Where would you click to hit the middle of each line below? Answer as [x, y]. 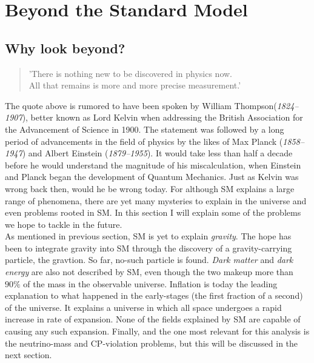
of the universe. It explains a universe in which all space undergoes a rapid [143, 307]
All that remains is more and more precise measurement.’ [135, 85]
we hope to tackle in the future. [64, 224]
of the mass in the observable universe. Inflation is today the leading [150, 283]
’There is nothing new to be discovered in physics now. [130, 73]
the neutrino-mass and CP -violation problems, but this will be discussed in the [152, 343]
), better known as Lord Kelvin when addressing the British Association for [162, 117]
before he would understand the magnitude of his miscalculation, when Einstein [153, 165]
